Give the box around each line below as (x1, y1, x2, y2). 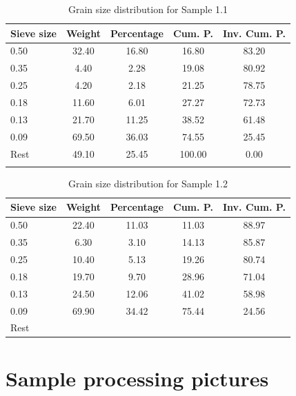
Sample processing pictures (6, 364, 269, 392)
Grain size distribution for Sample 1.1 (68, 2, 228, 16)
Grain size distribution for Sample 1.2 (68, 176, 228, 190)
